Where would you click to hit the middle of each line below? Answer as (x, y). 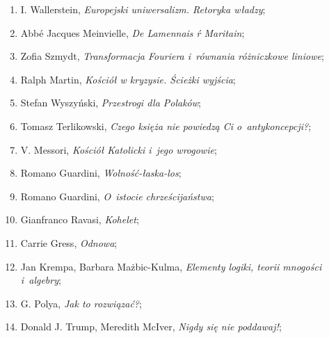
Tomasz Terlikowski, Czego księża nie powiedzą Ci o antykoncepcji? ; (166, 126)
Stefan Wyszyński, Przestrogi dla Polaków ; (111, 103)
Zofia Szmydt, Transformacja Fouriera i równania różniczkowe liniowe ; (172, 56)
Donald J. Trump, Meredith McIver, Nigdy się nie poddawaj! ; (151, 327)
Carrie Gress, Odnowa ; (69, 242)
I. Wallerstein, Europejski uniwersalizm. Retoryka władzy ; (143, 9)
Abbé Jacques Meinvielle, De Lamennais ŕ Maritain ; (133, 32)
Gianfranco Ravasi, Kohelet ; (80, 219)
